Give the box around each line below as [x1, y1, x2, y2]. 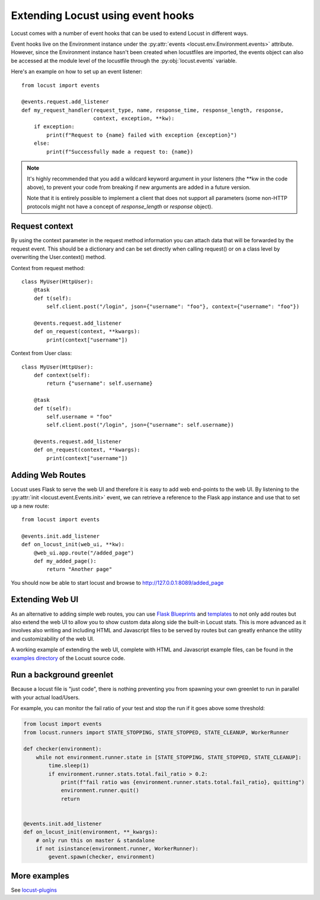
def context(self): [33, 372, 91, 378]
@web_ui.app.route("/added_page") [33, 549, 135, 556]
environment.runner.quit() [60, 787, 139, 794]
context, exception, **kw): [92, 115, 175, 122]
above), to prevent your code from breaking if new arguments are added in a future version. [27, 183, 251, 191]
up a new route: [11, 502, 50, 509]
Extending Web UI [11, 594, 79, 605]
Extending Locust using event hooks [11, 9, 194, 22]
